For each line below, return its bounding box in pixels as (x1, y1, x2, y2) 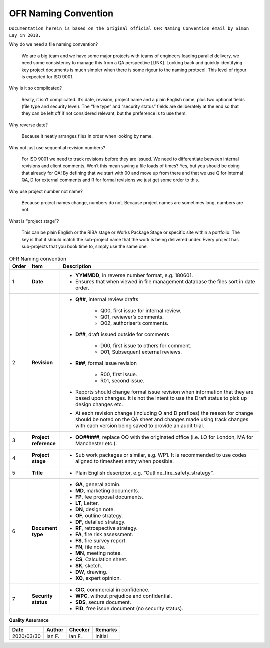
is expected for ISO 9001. (21, 73, 74, 80)
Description (62, 263, 92, 270)
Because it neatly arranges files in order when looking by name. (21, 133, 153, 139)
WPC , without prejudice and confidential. (75, 592, 172, 599)
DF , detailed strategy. (75, 518, 126, 525)
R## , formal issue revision (75, 359, 137, 366)
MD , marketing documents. (75, 487, 140, 494)
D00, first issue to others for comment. (100, 342, 192, 349)
